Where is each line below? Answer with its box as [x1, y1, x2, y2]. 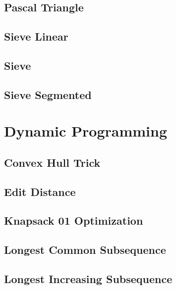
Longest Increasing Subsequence [4, 271, 173, 287]
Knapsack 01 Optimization [4, 213, 143, 228]
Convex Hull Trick [4, 154, 101, 170]
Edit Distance [4, 184, 76, 199]
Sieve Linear [4, 29, 68, 44]
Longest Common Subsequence [4, 242, 166, 257]
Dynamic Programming [4, 121, 168, 141]
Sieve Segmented [4, 87, 92, 102]
